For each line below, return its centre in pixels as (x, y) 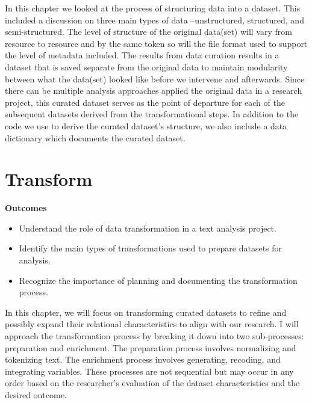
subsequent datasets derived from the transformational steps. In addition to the (152, 114)
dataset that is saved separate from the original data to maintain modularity (146, 66)
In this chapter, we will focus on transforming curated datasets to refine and (146, 312)
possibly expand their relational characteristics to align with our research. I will (152, 324)
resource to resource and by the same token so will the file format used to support (156, 43)
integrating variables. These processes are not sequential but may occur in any (149, 371)
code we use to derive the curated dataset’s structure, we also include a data (146, 125)
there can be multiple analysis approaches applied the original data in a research (154, 91)
